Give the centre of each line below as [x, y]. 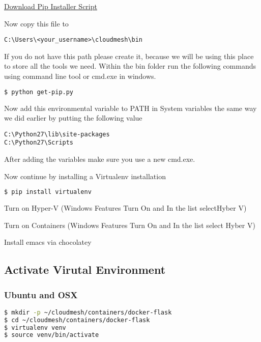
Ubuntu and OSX [41, 294]
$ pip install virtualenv [48, 192]
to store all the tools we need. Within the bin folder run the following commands [130, 66]
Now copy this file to [36, 23]
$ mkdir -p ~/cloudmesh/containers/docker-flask [88, 312]
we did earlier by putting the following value [73, 118]
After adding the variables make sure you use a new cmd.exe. [100, 159]
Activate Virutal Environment [85, 269]
